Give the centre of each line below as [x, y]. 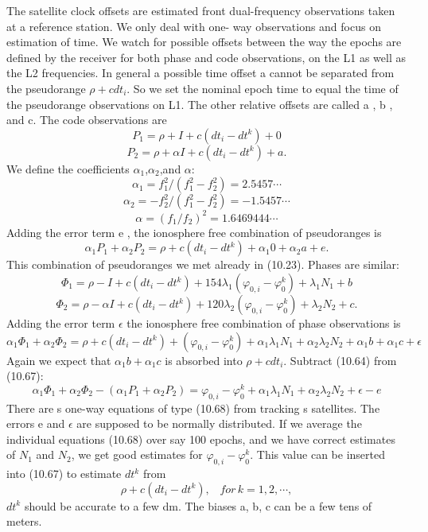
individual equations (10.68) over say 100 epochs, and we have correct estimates [201, 439]
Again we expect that [59, 360]
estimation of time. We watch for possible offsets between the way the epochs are [204, 42]
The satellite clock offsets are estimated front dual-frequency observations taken [201, 10]
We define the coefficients [68, 168]
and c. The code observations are [87, 120]
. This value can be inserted [317, 454]
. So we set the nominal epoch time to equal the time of [263, 88]
